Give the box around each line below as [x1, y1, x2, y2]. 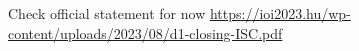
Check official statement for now [8, 3, 206, 23]
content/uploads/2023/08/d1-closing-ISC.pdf [8, 22, 283, 43]
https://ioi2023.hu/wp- [209, 3, 351, 23]
